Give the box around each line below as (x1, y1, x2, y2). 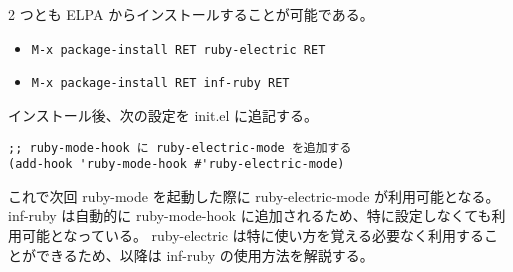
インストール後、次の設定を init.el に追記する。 (8, 104, 319, 125)
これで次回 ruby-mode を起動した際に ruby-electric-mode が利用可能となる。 (8, 185, 500, 206)
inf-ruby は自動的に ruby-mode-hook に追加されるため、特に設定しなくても (8, 205, 492, 226)
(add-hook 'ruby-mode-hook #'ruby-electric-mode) (8, 157, 345, 172)
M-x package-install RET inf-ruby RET (31, 76, 290, 91)
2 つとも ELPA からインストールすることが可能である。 (8, 4, 374, 24)
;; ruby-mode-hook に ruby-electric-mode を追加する (8, 140, 352, 155)
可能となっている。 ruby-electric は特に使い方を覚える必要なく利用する (21, 225, 485, 245)
